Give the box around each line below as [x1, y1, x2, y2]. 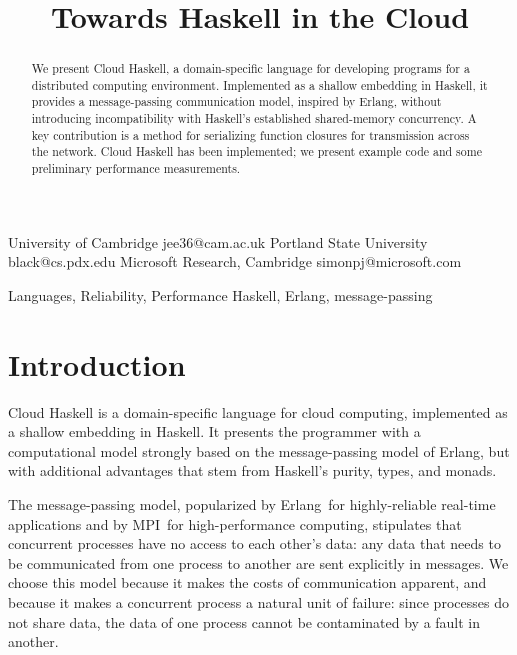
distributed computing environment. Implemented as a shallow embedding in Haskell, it [31, 76, 488, 93]
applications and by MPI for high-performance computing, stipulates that [8, 513, 462, 534]
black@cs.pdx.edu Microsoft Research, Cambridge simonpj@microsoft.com [8, 251, 462, 272]
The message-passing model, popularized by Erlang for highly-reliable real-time [8, 494, 496, 515]
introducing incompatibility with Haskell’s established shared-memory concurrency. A [31, 110, 477, 127]
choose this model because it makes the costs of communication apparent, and [8, 572, 487, 593]
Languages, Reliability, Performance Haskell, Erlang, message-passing [8, 284, 433, 305]
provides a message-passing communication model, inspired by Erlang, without [31, 93, 442, 110]
